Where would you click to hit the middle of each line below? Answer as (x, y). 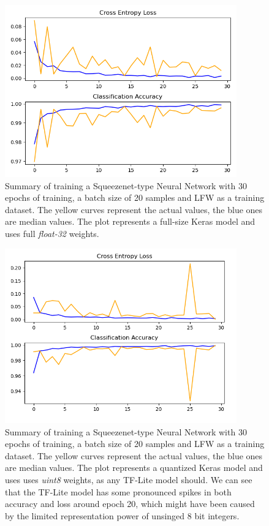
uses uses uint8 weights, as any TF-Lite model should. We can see (129, 480)
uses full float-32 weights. (52, 234)
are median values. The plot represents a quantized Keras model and (134, 468)
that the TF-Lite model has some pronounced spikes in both (118, 491)
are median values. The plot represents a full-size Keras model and (130, 221)
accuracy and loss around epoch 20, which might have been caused (130, 504)
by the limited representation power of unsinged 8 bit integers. (122, 515)
